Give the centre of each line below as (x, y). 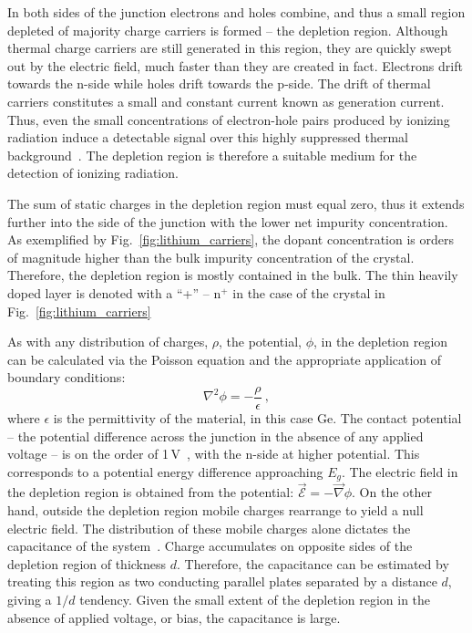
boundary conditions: (67, 377)
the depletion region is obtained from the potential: (151, 492)
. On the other (392, 492)
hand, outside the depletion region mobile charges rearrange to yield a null (215, 509)
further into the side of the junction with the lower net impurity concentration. (228, 221)
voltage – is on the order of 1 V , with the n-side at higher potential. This (214, 454)
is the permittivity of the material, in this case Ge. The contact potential (257, 417)
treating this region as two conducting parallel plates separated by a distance (222, 581)
